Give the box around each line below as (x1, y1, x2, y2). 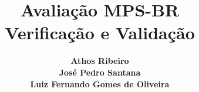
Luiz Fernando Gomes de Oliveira (30, 77, 170, 90)
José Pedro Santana (59, 66, 141, 78)
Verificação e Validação (5, 21, 195, 45)
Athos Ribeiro (70, 54, 129, 67)
